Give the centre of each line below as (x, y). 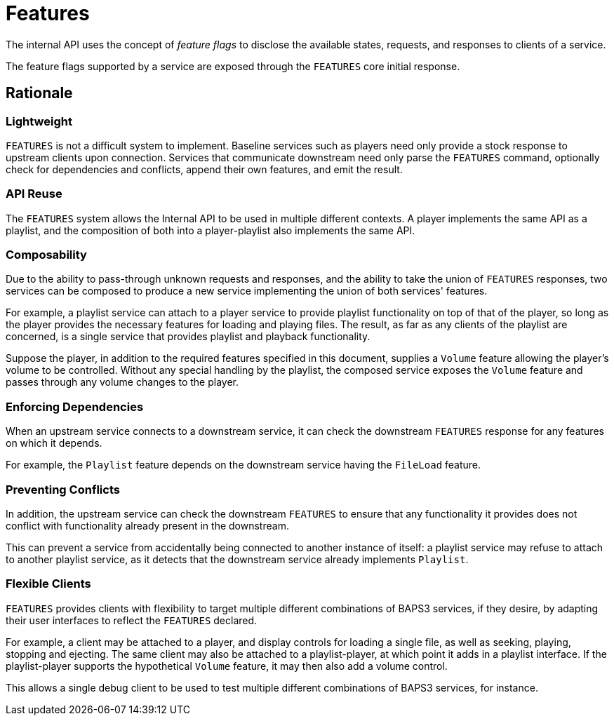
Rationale (39, 93)
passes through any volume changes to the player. (122, 382)
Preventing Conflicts (63, 489)
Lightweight (39, 121)
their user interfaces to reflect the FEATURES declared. (132, 620)
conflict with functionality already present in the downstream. (147, 525)
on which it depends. (54, 443)
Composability (46, 255)
